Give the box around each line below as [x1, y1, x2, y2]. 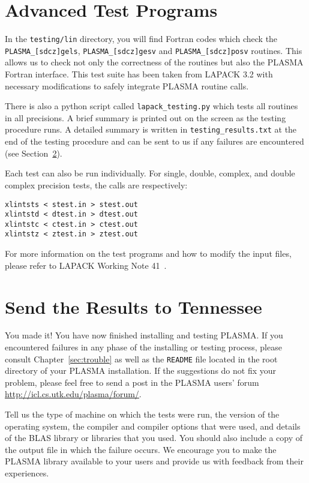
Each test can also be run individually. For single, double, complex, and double [5, 167, 295, 179]
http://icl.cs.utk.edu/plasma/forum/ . [5, 388, 142, 400]
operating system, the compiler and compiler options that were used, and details [5, 419, 301, 432]
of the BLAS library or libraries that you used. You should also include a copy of [5, 431, 302, 444]
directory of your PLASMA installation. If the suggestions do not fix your [5, 364, 277, 377]
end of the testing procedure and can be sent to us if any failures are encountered [5, 135, 304, 148]
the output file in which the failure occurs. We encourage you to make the [5, 443, 277, 455]
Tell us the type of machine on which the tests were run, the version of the [5, 408, 280, 421]
